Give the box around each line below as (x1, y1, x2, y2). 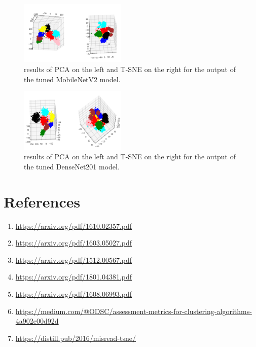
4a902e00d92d (15, 316, 59, 326)
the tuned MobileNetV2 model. (24, 74, 121, 84)
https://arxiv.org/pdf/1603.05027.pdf (15, 237, 132, 248)
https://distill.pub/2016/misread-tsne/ (15, 332, 136, 343)
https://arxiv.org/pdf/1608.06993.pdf (15, 289, 132, 299)
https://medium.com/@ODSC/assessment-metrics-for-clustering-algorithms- (15, 305, 252, 316)
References (4, 191, 81, 212)
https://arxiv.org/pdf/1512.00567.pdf (15, 254, 132, 265)
